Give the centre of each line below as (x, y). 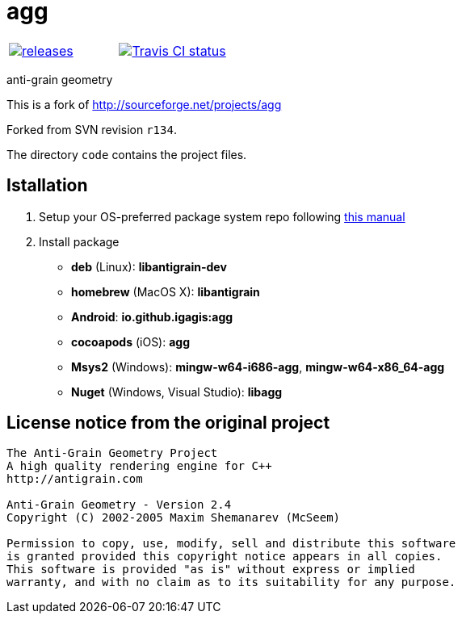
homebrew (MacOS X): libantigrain (166, 291)
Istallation (47, 186)
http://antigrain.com (75, 479)
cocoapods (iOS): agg (131, 341)
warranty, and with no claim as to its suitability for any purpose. (231, 582)
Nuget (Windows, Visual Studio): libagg (177, 392)
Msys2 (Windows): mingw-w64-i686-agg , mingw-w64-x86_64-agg (258, 367)
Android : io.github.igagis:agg (152, 316)
